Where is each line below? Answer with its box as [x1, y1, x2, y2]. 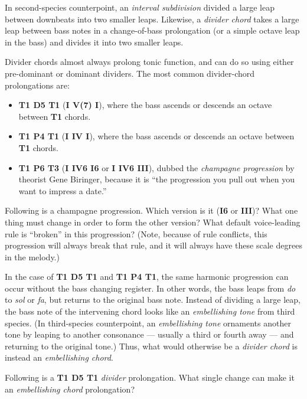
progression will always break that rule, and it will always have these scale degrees [5, 239, 302, 251]
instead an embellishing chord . [5, 351, 113, 364]
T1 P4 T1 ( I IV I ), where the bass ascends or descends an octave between [18, 130, 295, 142]
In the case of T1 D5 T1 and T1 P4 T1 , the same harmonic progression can [5, 270, 289, 283]
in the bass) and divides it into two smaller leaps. [5, 35, 184, 48]
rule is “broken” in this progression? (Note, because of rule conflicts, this [5, 227, 267, 240]
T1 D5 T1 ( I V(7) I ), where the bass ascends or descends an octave [18, 99, 272, 111]
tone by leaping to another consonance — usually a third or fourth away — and [5, 328, 294, 341]
